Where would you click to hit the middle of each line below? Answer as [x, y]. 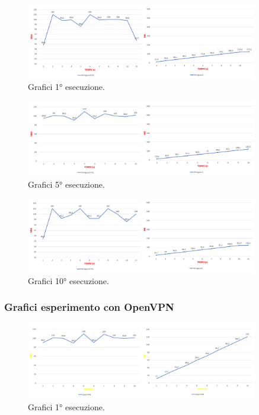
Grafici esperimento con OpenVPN [89, 307]
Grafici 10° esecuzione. [68, 280]
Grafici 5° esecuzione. [66, 184]
